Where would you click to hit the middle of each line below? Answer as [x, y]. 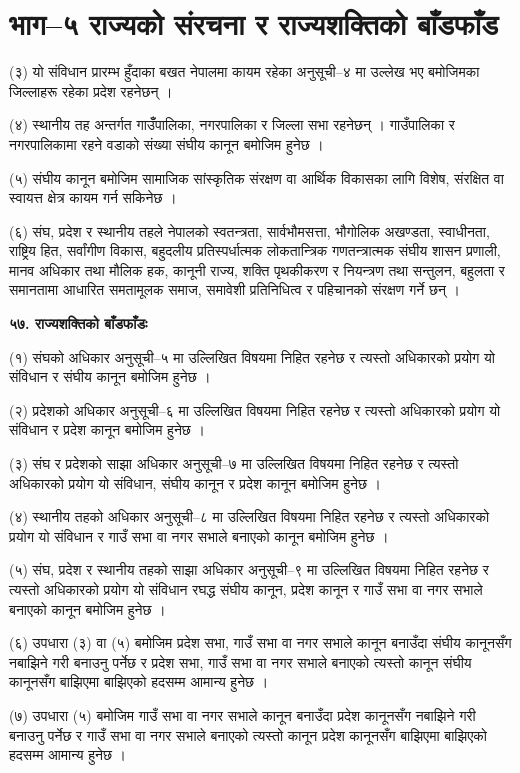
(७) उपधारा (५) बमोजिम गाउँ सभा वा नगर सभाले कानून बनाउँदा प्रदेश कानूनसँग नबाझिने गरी [242, 714]
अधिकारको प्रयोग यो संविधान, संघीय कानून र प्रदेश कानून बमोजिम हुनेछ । [195, 482]
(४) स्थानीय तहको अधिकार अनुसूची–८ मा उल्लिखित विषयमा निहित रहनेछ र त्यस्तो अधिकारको [249, 516]
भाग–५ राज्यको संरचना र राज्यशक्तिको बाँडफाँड [254, 23]
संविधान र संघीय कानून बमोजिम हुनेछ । [110, 376]
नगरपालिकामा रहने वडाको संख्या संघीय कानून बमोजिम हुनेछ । [166, 143]
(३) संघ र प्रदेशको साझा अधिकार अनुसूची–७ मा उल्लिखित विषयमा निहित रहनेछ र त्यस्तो [234, 463]
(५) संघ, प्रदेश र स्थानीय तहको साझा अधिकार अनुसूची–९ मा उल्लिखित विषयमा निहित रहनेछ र [249, 569]
